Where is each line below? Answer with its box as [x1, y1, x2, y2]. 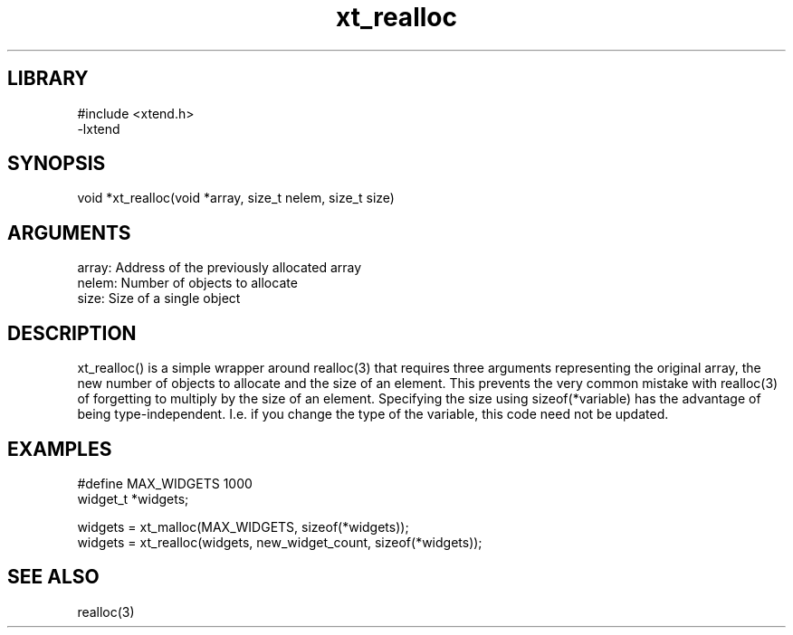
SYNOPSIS [7, 152, 106, 175]
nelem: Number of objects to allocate [77, 275, 298, 291]
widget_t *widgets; [77, 490, 189, 507]
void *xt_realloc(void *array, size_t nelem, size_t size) [77, 190, 395, 206]
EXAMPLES [7, 437, 112, 460]
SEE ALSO [7, 565, 100, 589]
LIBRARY [7, 67, 89, 90]
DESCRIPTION [7, 321, 137, 345]
